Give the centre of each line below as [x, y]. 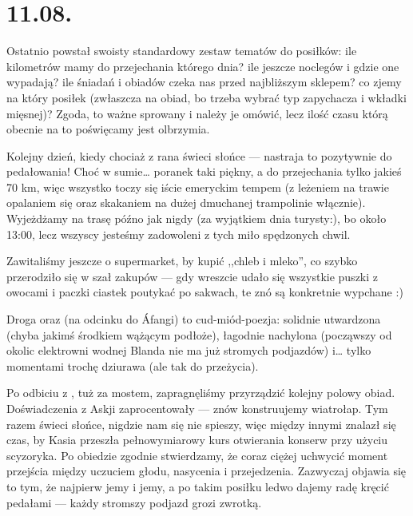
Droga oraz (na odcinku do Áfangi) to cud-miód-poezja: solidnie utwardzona [194, 319]
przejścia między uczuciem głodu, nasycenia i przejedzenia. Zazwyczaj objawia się [206, 471]
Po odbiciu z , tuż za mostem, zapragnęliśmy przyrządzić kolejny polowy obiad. [201, 393]
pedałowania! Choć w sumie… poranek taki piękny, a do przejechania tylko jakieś [204, 171]
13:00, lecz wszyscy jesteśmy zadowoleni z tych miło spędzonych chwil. [179, 234]
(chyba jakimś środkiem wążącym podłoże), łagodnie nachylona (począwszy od [199, 334]
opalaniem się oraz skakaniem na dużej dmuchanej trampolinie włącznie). [186, 202]
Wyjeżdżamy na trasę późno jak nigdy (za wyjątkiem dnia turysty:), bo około [197, 218]
